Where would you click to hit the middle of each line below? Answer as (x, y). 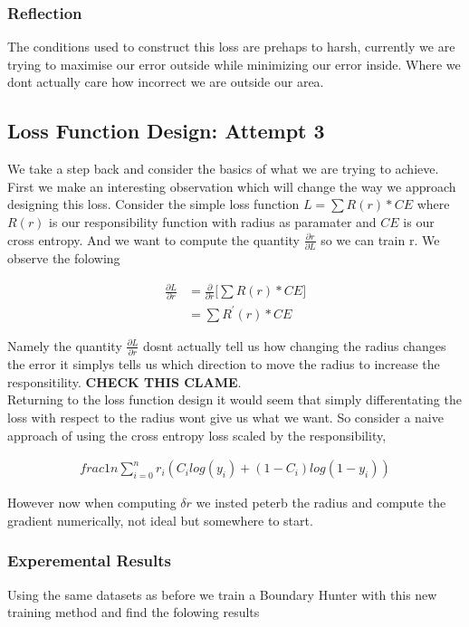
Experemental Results (90, 560)
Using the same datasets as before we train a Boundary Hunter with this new (222, 594)
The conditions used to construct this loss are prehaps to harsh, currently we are (231, 47)
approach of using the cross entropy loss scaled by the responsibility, (197, 435)
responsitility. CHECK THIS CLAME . (124, 381)
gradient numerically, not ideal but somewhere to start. (160, 520)
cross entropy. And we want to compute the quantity (153, 239)
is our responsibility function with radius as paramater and (213, 221)
